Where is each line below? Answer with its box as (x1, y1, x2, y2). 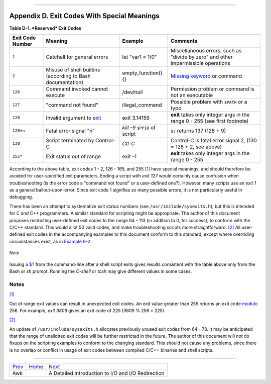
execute (46, 91, 65, 99)
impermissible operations (171, 59, 230, 66)
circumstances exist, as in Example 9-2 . (9, 238, 92, 244)
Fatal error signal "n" (46, 127, 95, 134)
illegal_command (122, 101, 162, 108)
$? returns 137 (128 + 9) (171, 127, 226, 134)
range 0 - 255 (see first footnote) (171, 117, 249, 124)
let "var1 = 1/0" (122, 53, 158, 60)
